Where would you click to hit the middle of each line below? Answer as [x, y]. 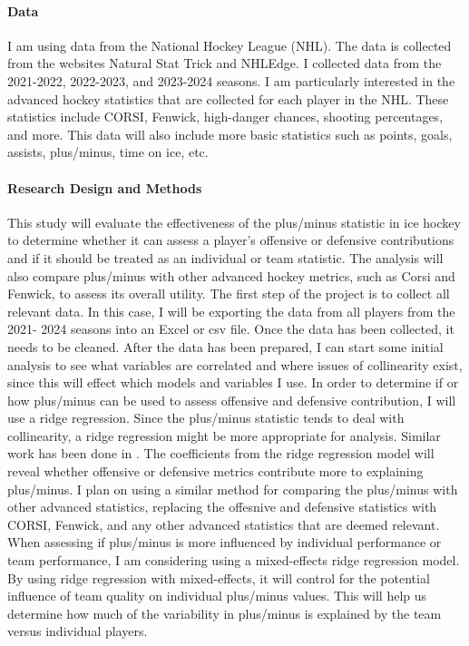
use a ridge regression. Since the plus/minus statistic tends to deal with [206, 418]
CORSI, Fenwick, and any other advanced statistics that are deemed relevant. [224, 524]
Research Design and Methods [105, 187]
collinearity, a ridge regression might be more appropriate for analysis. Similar [224, 435]
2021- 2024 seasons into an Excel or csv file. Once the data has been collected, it [231, 329]
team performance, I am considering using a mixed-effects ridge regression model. [234, 560]
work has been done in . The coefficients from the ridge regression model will [221, 453]
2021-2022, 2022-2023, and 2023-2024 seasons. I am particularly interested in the [231, 80]
